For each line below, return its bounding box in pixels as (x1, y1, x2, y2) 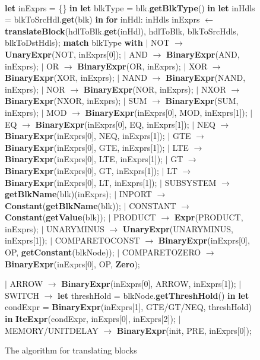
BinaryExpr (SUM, (165, 94, 239, 107)
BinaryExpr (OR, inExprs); (77, 59, 181, 72)
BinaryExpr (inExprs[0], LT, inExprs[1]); (5, 176, 157, 188)
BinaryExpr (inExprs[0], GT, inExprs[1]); (5, 164, 159, 176)
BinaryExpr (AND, (166, 48, 240, 60)
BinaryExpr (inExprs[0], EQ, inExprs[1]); (35, 118, 189, 130)
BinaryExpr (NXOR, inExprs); (5, 94, 121, 107)
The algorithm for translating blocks (5, 344, 137, 356)
